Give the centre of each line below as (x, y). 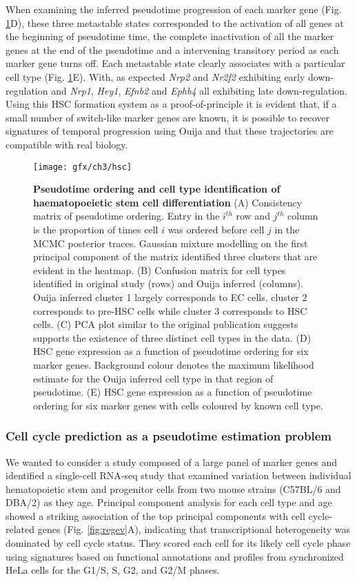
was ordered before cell (216, 229)
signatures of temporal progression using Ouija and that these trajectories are (170, 131)
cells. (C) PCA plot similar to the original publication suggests (166, 324)
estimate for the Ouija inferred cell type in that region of (153, 378)
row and (253, 216)
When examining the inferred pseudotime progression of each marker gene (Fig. (174, 9)
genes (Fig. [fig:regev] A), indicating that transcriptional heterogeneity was (194, 529)
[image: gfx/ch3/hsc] (83, 167)
